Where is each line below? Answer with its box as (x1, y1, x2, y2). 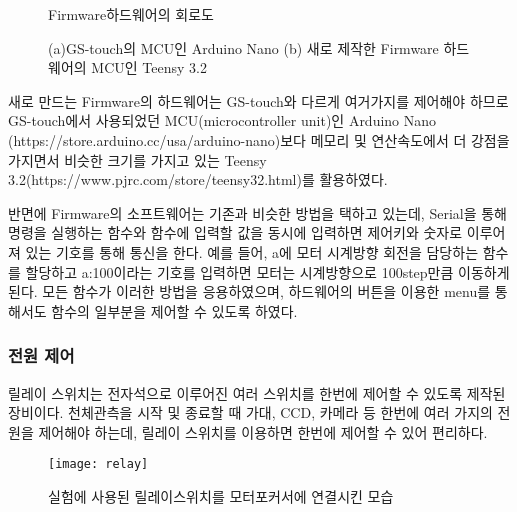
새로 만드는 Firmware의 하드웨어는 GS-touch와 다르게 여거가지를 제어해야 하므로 (8, 90, 509, 111)
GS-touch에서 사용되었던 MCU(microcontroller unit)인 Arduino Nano (8, 110, 437, 131)
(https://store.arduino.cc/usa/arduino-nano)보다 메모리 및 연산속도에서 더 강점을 (8, 129, 510, 150)
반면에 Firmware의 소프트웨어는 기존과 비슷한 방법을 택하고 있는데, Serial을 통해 (8, 202, 507, 223)
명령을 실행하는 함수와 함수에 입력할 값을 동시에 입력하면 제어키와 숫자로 (8, 222, 463, 243)
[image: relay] (48, 457, 149, 472)
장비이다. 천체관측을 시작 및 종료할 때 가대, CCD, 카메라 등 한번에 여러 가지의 (8, 402, 493, 423)
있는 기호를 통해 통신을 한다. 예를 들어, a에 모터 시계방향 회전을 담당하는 (25, 241, 479, 262)
